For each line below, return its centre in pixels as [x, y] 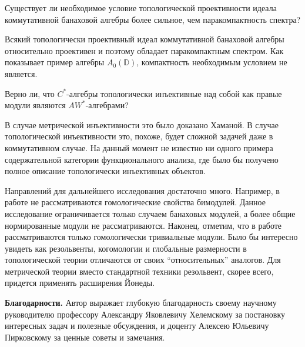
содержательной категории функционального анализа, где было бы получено [142, 159]
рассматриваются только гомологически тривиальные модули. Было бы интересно [151, 237]
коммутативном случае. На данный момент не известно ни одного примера [139, 147]
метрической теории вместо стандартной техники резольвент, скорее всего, [139, 271]
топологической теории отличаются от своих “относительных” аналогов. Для [143, 260]
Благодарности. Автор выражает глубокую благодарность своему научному [141, 303]
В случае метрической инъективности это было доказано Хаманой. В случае [142, 124]
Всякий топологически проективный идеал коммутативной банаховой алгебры [145, 39]
